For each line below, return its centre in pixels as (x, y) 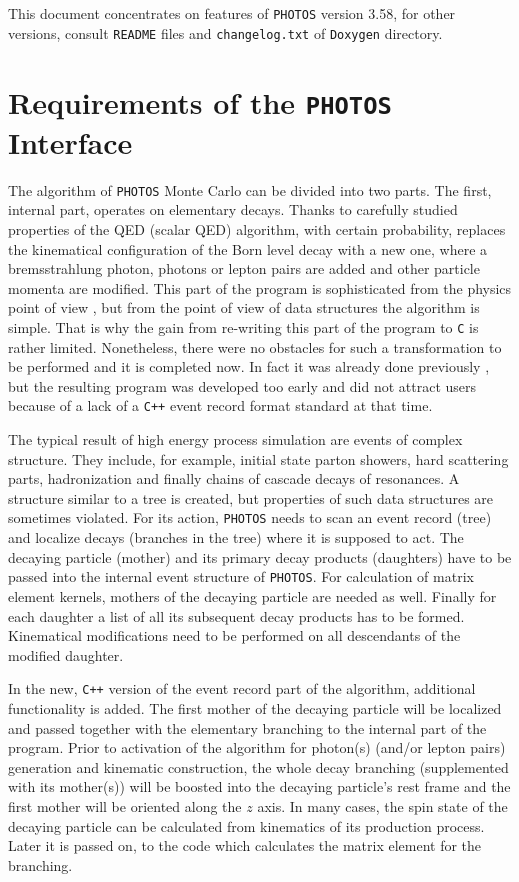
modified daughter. (66, 654)
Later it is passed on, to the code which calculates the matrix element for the (245, 845)
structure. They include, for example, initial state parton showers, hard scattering (258, 458)
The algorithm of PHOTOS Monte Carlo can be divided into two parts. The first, (250, 189)
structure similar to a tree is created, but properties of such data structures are (251, 497)
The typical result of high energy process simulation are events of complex (235, 439)
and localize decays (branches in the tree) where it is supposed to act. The (236, 537)
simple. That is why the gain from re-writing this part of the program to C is (243, 326)
